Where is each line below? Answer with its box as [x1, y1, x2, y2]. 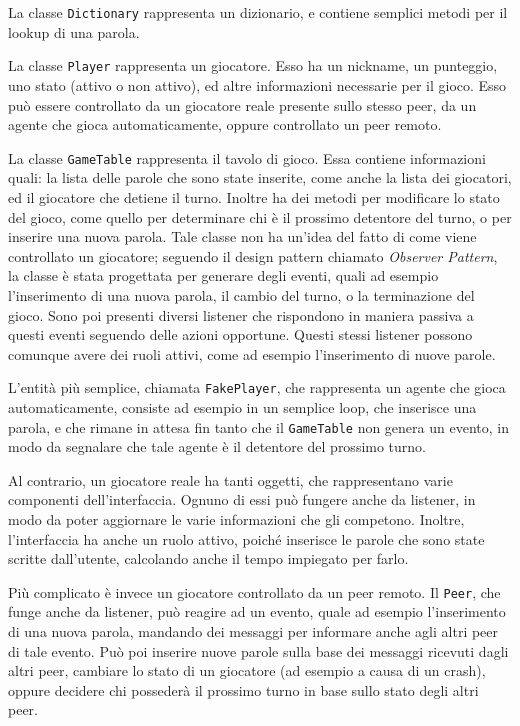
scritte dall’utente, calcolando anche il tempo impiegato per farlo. [8, 548, 409, 569]
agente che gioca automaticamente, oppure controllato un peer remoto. [8, 114, 442, 135]
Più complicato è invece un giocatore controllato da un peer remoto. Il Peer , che [8, 581, 501, 602]
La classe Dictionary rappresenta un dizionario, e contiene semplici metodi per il [8, 2, 508, 22]
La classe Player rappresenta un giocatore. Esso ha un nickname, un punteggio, [8, 55, 498, 76]
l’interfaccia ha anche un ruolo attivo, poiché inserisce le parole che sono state [8, 528, 485, 549]
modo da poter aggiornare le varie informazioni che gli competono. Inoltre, [8, 508, 465, 529]
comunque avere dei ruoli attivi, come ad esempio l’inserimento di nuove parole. [8, 343, 496, 364]
